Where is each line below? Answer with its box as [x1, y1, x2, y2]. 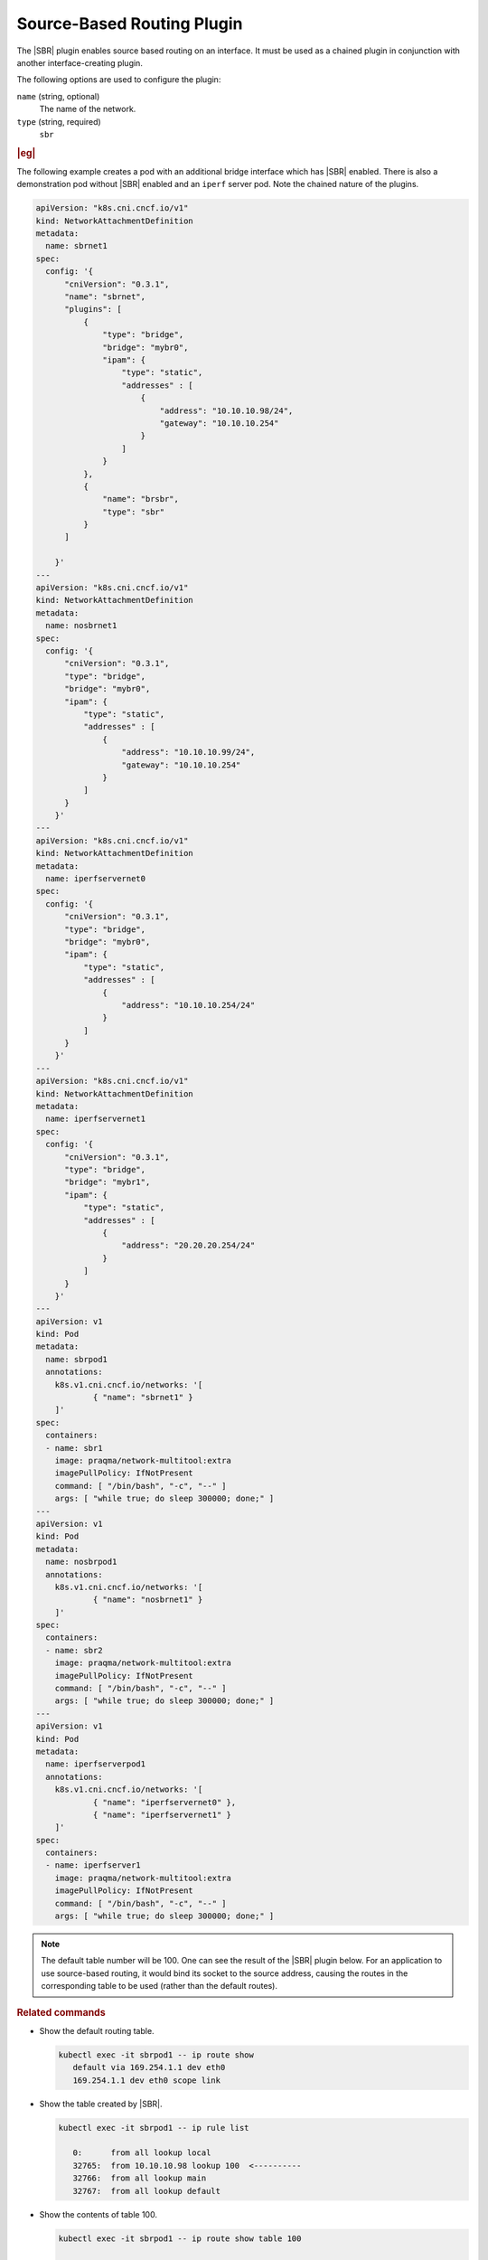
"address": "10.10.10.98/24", [159, 405, 294, 416]
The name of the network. [39, 104, 136, 115]
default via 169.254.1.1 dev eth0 [72, 2062, 226, 2073]
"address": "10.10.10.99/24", [121, 747, 256, 758]
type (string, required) [16, 116, 101, 127]
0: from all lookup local [72, 2148, 211, 2158]
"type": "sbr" [102, 506, 165, 517]
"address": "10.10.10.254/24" [121, 1000, 256, 1010]
